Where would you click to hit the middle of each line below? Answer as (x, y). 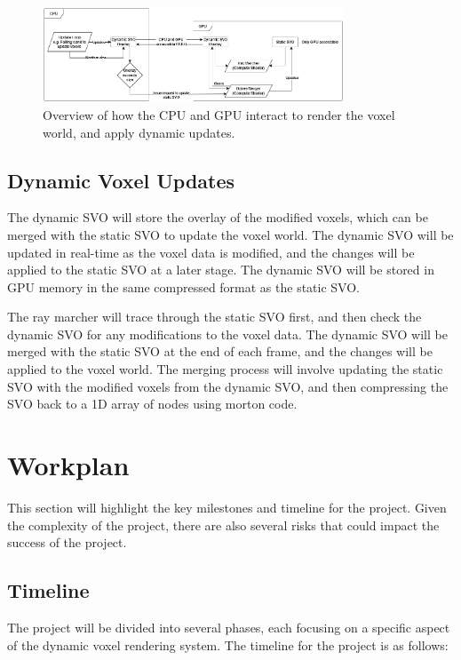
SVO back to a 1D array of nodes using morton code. (152, 404)
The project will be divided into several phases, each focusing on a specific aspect (229, 627)
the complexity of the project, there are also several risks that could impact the (223, 525)
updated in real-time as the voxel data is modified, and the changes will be (211, 252)
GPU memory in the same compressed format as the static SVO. (184, 286)
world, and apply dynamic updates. (139, 132)
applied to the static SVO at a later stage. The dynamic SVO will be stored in (221, 270)
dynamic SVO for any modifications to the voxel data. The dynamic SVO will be (227, 334)
